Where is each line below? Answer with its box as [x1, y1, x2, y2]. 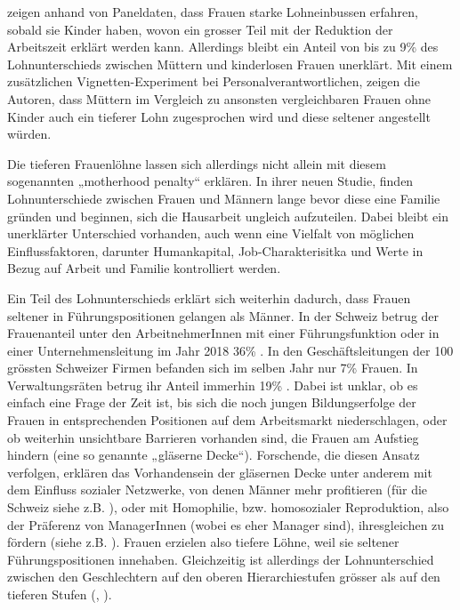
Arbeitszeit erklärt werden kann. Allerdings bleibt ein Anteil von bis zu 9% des [7, 37, 439, 56]
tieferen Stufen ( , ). [7, 585, 112, 603]
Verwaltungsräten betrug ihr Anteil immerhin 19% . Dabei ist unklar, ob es [7, 375, 418, 394]
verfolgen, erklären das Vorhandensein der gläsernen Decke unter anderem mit [7, 462, 432, 481]
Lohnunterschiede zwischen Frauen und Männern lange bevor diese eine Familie [7, 189, 440, 207]
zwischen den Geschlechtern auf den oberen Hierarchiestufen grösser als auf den [7, 567, 440, 586]
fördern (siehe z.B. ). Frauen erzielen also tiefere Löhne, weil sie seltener [7, 533, 399, 551]
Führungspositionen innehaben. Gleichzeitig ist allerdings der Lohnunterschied [7, 550, 434, 568]
